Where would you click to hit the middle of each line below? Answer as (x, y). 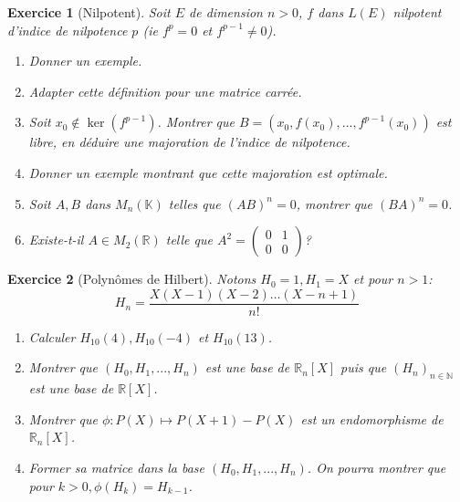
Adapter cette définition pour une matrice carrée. (165, 91)
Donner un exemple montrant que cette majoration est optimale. (208, 172)
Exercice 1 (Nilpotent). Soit (89, 12)
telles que (194, 203)
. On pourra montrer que (376, 467)
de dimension (226, 12)
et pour (373, 279)
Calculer (52, 336)
